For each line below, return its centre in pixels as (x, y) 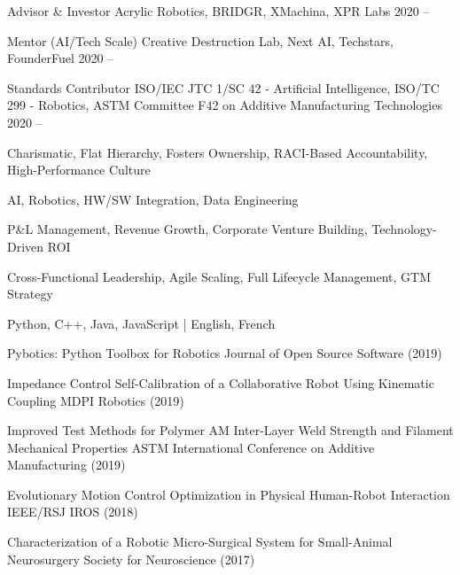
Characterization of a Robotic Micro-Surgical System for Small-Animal (200, 542)
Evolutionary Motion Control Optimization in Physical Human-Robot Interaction (229, 494)
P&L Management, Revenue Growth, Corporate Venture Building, (187, 229)
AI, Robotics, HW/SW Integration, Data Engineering (153, 199)
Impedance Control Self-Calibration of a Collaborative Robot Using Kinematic (221, 382)
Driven (26, 246)
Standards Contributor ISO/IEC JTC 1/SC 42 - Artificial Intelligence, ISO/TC (223, 87)
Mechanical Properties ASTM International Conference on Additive (191, 447)
